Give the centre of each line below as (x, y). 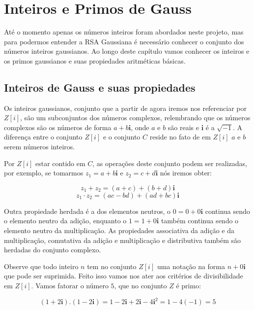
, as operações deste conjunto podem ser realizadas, (170, 163)
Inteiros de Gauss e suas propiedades (100, 87)
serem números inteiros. (40, 147)
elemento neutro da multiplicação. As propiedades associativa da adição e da (119, 230)
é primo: (189, 286)
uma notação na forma (191, 266)
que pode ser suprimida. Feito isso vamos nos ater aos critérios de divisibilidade (124, 276)
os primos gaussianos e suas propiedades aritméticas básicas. (95, 60)
